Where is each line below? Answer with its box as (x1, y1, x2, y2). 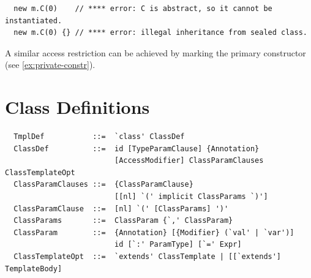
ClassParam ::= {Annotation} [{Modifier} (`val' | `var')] (13, 228, 294, 237)
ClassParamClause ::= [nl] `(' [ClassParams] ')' (13, 204, 229, 213)
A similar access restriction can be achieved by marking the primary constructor (5, 46, 306, 59)
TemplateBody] (5, 264, 62, 273)
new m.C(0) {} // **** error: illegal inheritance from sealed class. (13, 28, 307, 37)
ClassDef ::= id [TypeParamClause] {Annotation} (13, 144, 260, 153)
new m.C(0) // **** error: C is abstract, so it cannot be (13, 4, 272, 13)
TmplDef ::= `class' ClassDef (13, 132, 185, 141)
